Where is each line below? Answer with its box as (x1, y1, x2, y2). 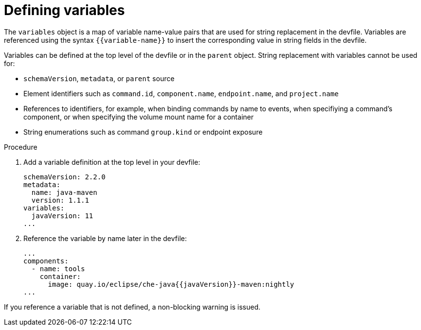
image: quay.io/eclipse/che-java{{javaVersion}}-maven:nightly (48, 280, 294, 288)
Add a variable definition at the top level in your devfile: (23, 157, 201, 166)
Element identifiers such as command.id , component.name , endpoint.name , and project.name (23, 89, 339, 98)
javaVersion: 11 (31, 211, 93, 220)
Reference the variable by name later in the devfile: (23, 234, 187, 243)
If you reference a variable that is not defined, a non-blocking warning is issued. (4, 302, 260, 311)
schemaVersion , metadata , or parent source (23, 74, 175, 83)
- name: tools (31, 264, 85, 273)
